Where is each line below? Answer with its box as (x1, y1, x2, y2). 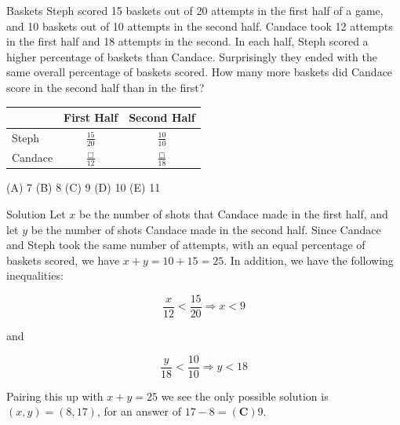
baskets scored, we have (6, 251, 120, 268)
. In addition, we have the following (224, 251, 394, 268)
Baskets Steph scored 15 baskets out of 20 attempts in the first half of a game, (6, 2, 384, 18)
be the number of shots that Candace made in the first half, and (79, 205, 388, 222)
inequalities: (6, 267, 64, 284)
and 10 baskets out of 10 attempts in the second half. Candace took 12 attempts (6, 17, 393, 34)
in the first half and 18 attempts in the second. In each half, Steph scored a (6, 33, 369, 49)
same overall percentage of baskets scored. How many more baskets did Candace (6, 64, 393, 80)
